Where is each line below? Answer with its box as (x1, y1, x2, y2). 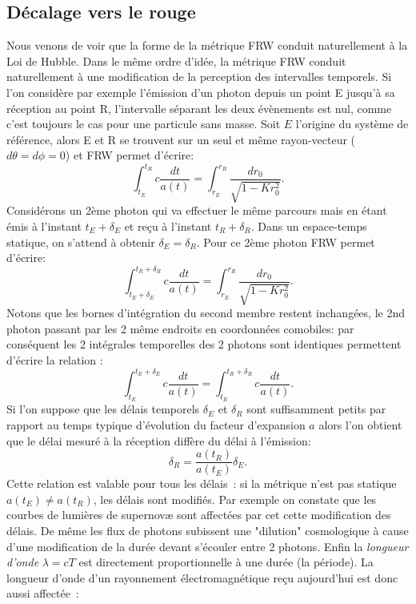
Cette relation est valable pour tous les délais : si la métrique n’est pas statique (6, 475, 397, 492)
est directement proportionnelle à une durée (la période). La (78, 554, 374, 570)
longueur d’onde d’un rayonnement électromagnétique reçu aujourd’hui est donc (6, 569, 398, 586)
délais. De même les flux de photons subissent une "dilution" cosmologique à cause (6, 522, 409, 538)
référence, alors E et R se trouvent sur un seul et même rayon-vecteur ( (6, 131, 356, 147)
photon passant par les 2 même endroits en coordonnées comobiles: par (6, 320, 354, 336)
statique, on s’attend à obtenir (6, 233, 155, 250)
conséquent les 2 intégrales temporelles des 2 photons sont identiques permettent (6, 336, 402, 352)
